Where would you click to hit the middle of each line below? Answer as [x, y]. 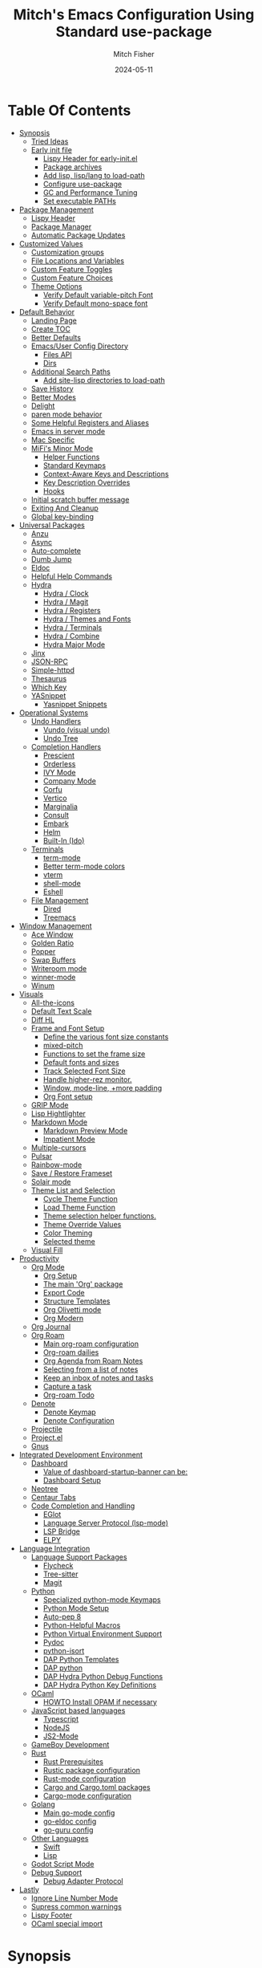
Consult [56, 815]
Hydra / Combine [71, 636]
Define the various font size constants [106, 1036]
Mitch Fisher [134, 54]
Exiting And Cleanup [65, 508]
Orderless [59, 763]
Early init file [52, 149]
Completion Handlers [66, 746]
